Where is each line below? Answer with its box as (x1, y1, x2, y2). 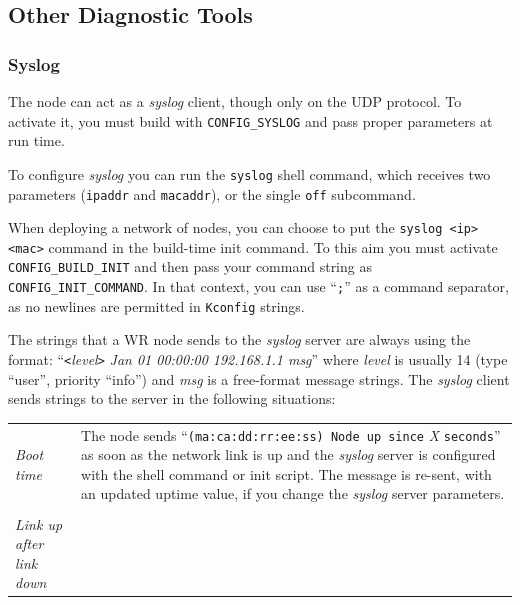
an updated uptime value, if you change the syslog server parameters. (81, 483, 505, 504)
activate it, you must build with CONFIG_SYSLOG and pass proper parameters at (8, 110, 493, 131)
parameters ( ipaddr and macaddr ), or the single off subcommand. (8, 183, 416, 204)
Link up (15, 513, 63, 534)
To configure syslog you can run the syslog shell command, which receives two (8, 163, 491, 184)
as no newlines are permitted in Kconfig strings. (8, 295, 305, 316)
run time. (8, 130, 65, 151)
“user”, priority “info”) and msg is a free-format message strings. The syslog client (8, 368, 510, 389)
